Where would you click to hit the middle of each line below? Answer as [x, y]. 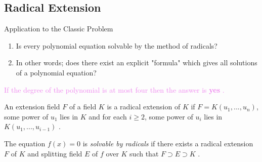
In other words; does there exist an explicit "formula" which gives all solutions [137, 63]
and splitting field [55, 153]
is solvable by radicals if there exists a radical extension [168, 143]
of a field [83, 107]
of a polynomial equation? [56, 72]
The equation [25, 143]
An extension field [32, 107]
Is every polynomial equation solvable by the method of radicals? [117, 45]
